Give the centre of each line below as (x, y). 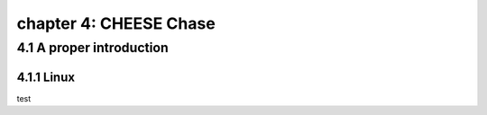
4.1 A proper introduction (92, 48)
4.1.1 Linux (46, 77)
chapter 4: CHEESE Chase (116, 23)
